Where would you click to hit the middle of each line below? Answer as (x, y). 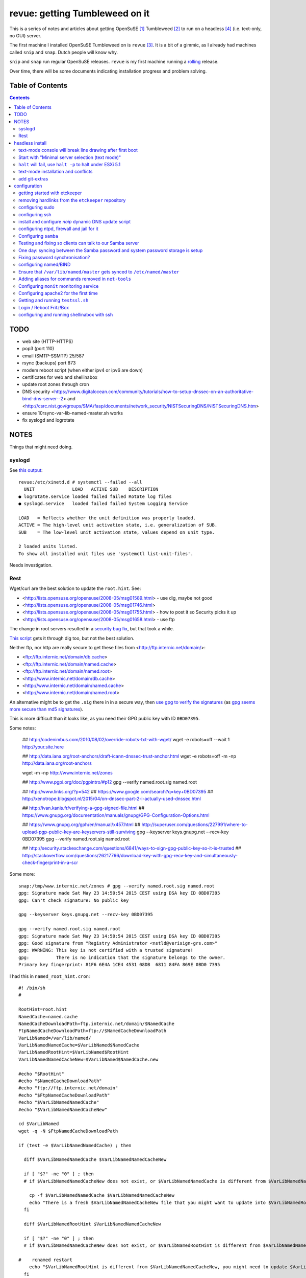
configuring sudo (36, 208)
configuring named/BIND (45, 265)
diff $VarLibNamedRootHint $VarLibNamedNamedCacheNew (92, 1224)
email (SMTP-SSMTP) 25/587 (53, 356)
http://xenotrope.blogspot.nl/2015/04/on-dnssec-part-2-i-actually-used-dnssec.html (111, 798)
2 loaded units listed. (48, 546)
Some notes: (23, 728)
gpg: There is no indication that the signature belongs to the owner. (122, 957)
